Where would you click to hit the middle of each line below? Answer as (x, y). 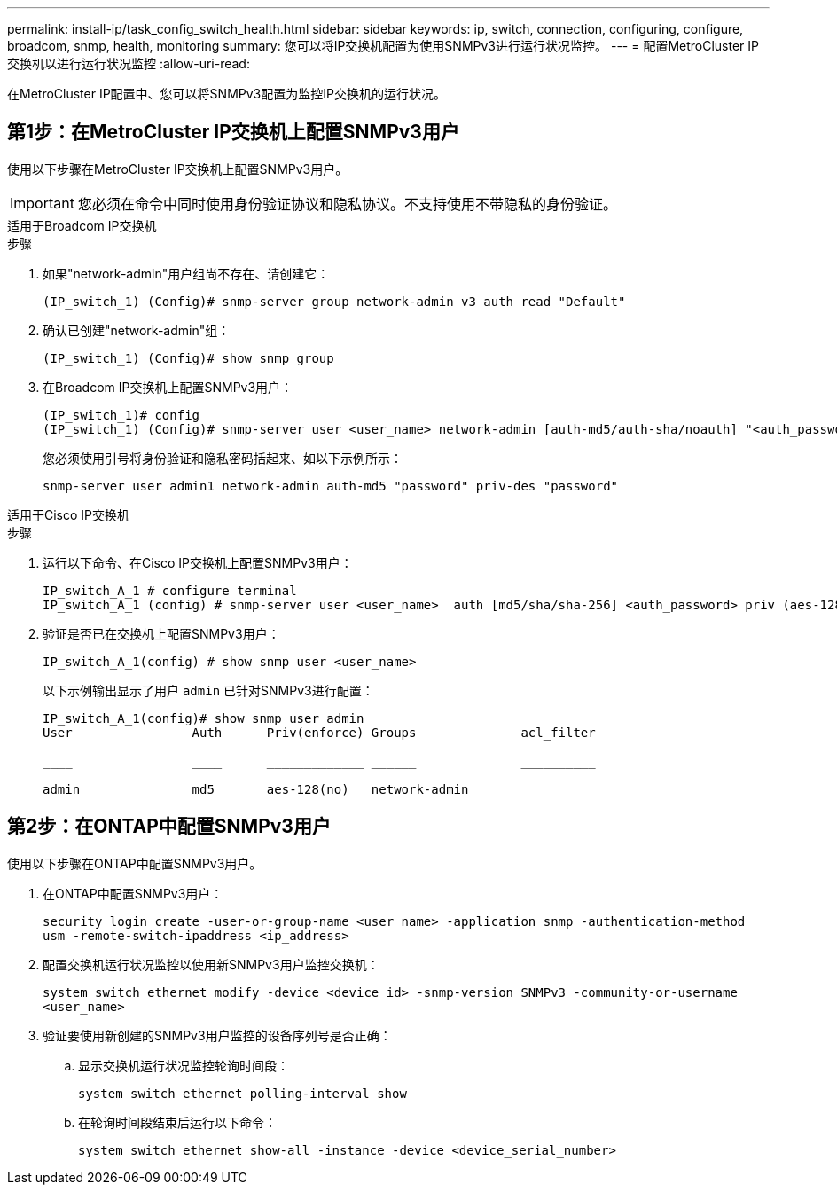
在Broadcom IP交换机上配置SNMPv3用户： (168, 387)
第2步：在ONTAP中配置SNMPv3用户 (169, 827)
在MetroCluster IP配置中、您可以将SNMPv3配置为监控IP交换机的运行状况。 (227, 94)
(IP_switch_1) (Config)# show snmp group (188, 358)
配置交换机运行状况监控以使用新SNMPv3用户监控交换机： (211, 964)
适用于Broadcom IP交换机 (82, 225)
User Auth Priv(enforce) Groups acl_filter (319, 732)
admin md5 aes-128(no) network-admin (256, 789)
